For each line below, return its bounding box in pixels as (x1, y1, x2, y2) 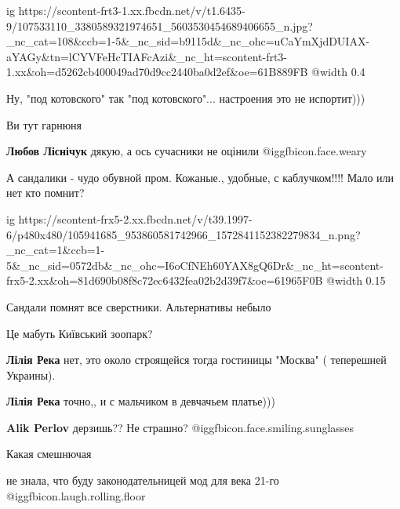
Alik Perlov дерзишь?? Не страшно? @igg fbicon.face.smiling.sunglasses (6, 419, 355, 435)
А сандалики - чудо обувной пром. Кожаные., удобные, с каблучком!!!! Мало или (6, 169, 395, 185)
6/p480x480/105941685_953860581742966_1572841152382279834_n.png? (6, 226, 361, 242)
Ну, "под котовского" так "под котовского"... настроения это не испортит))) (6, 89, 365, 106)
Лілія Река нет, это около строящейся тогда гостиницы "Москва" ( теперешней (6, 351, 387, 368)
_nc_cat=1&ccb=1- (6, 242, 105, 258)
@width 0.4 (311, 64, 365, 80)
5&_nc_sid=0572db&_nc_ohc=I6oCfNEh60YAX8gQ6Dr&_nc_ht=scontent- (6, 256, 384, 273)
